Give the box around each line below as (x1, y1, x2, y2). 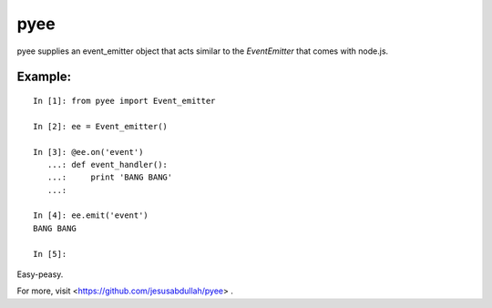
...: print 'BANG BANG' (46, 172, 173, 182)
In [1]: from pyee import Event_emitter (33, 96, 216, 106)
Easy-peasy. (16, 269, 64, 280)
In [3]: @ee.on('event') (33, 147, 144, 157)
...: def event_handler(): (46, 159, 169, 169)
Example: (16, 69, 72, 85)
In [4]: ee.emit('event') (33, 210, 149, 221)
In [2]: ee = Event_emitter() (33, 121, 169, 131)
